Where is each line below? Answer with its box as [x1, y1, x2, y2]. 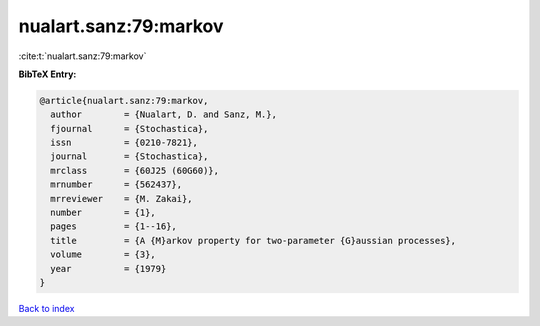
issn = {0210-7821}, [50, 137, 199, 149]
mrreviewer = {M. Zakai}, [50, 193, 194, 204]
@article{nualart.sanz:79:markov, [39, 95, 209, 106]
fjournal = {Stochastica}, [50, 123, 209, 134]
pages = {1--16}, [50, 221, 177, 232]
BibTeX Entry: [18, 68, 77, 80]
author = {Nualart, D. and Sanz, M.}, [50, 109, 277, 120]
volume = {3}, [50, 249, 157, 260]
